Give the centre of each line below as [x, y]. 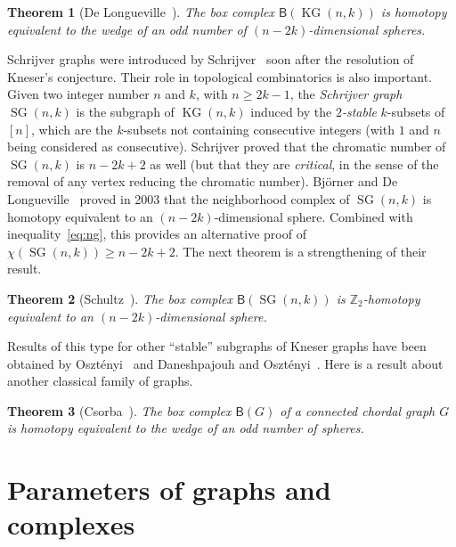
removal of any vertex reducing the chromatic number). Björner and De [203, 181]
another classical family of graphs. [100, 381]
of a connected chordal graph [358, 410]
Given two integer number [78, 94]
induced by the [291, 111]
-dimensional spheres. [367, 29]
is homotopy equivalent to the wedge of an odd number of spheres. [186, 428]
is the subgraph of [125, 111]
